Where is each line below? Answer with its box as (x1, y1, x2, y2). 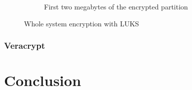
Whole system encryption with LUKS (24, 18, 139, 28)
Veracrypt (4, 39, 45, 52)
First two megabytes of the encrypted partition (44, 1, 188, 11)
